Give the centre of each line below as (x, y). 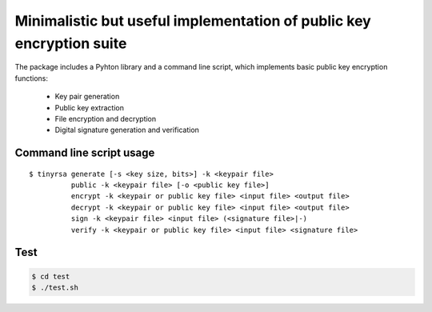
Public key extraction (89, 107)
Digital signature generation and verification (127, 130)
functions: (31, 78)
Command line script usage (85, 153)
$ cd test (51, 276)
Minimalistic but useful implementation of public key (193, 21)
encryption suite (71, 43)
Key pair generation (87, 97)
